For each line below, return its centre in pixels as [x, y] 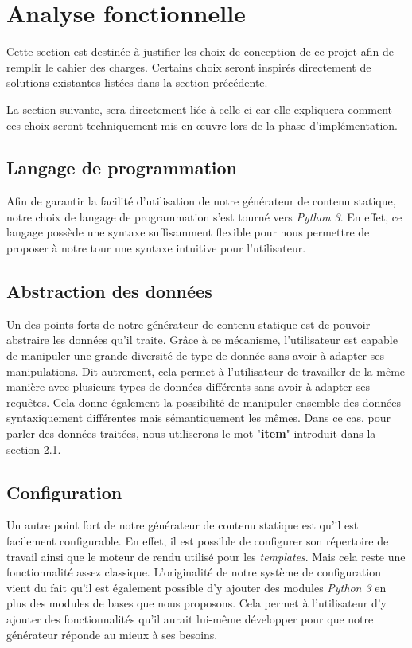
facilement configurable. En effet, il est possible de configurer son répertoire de [198, 541]
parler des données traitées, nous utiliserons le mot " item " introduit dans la [191, 433]
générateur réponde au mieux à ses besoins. [112, 634]
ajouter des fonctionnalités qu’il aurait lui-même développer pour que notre [190, 618]
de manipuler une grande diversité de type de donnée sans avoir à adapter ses [196, 355]
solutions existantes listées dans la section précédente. [137, 82]
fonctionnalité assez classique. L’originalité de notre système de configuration [194, 572]
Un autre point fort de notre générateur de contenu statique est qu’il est [183, 525]
